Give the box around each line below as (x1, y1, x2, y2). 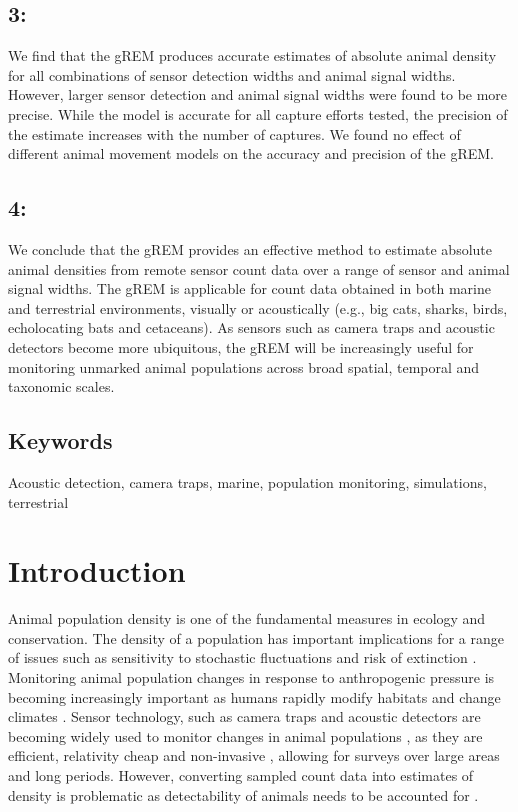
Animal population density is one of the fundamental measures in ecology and (8, 608, 486, 629)
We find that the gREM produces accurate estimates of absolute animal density (8, 45, 497, 66)
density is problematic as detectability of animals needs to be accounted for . (8, 784, 479, 805)
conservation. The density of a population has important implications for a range (8, 627, 504, 648)
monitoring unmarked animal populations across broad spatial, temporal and (8, 356, 480, 377)
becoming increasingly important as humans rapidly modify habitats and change (8, 686, 501, 707)
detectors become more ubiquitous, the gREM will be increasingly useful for (8, 336, 474, 357)
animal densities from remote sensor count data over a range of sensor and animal (8, 258, 510, 279)
